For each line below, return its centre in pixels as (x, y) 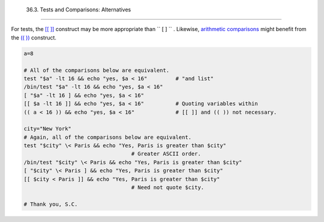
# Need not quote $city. (168, 188)
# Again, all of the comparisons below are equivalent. (108, 137)
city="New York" (48, 129)
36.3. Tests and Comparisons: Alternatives (79, 10)
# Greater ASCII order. (166, 154)
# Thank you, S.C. (51, 204)
